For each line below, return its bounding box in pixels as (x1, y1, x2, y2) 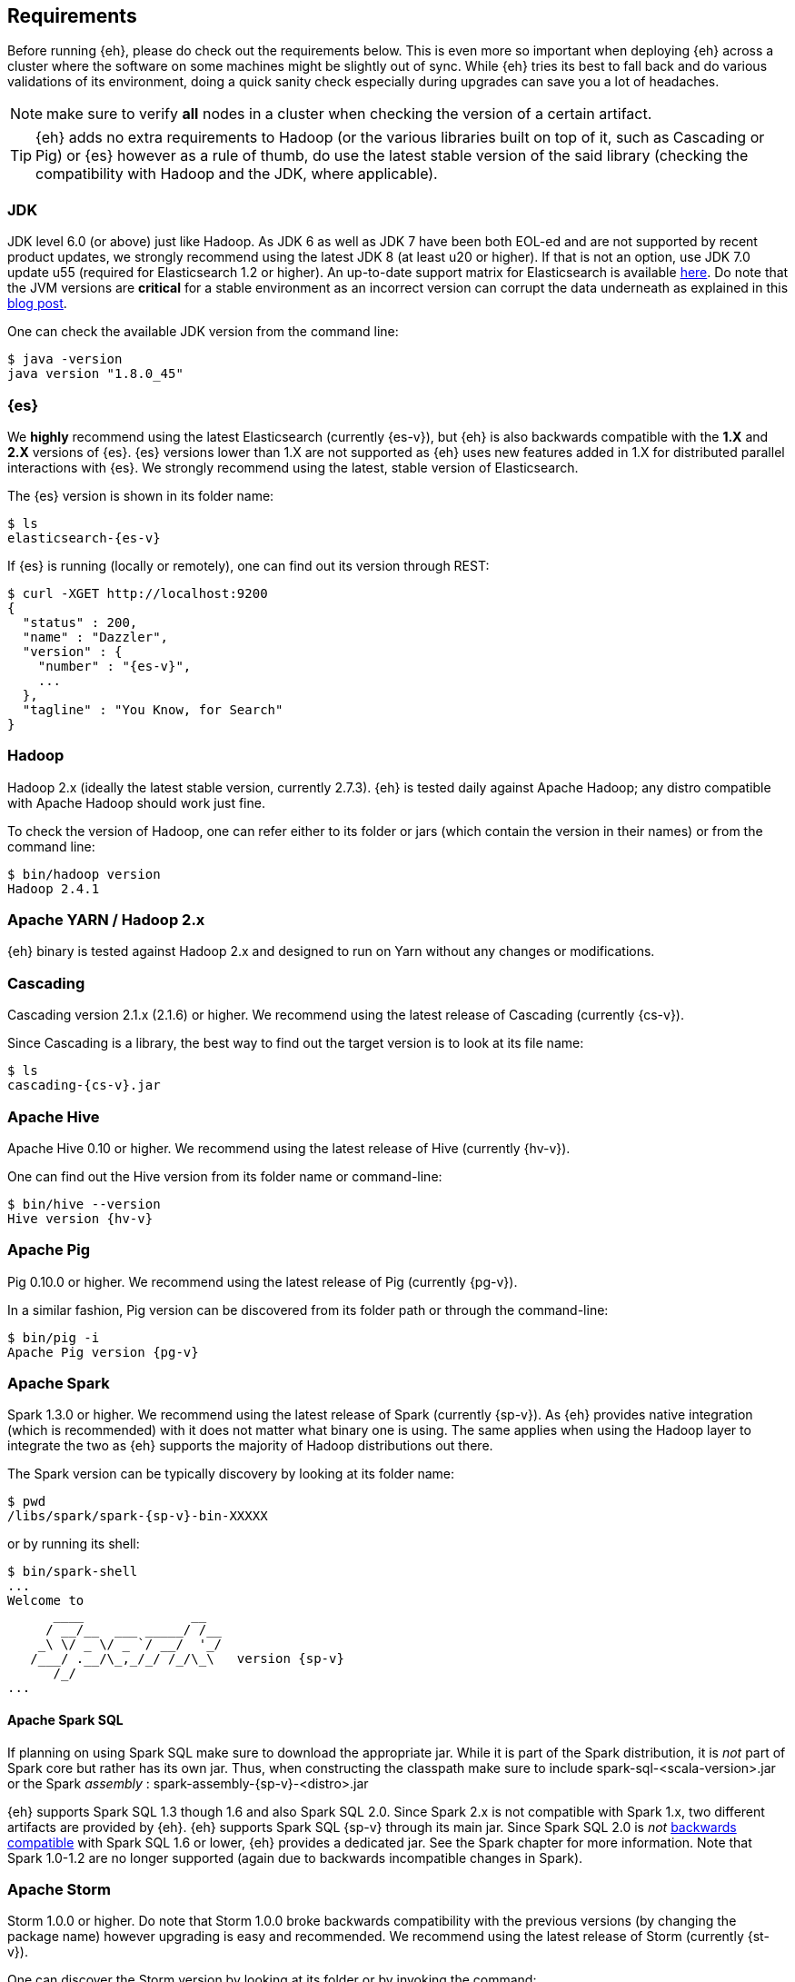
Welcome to (7, 1593, 84, 1609)
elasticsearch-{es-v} (7, 530, 161, 545)
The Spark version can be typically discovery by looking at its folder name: (7, 1466, 455, 1482)
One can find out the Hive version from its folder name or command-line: (7, 1168, 442, 1184)
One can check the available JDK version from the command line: (7, 324, 399, 340)
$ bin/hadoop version (7, 866, 161, 881)
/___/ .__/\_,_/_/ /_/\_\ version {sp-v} (30, 1651, 344, 1667)
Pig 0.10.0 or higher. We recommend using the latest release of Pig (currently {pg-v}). (7, 1273, 518, 1290)
